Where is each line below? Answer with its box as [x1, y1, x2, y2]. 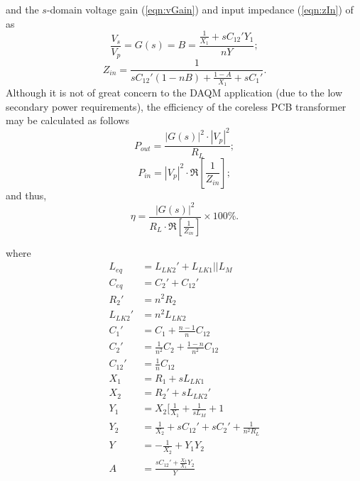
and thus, [6, 187, 47, 202]
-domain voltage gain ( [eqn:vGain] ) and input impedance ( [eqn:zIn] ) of [46, 2, 354, 16]
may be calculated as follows [6, 113, 129, 128]
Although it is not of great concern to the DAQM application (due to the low [6, 85, 343, 100]
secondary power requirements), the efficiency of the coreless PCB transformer [6, 99, 347, 114]
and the [6, 2, 39, 16]
